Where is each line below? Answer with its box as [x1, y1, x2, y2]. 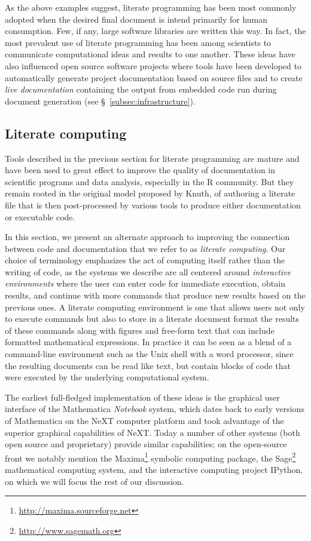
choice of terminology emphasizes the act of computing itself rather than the [5, 254, 285, 266]
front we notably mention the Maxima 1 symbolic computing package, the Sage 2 [5, 450, 296, 464]
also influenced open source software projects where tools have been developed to [5, 59, 301, 72]
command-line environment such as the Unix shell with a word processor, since [5, 348, 294, 360]
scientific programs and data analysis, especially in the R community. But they [5, 175, 294, 187]
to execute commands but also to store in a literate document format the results [5, 312, 300, 325]
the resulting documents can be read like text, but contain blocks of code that [5, 359, 291, 371]
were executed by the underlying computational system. [5, 371, 209, 383]
